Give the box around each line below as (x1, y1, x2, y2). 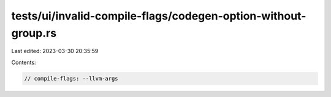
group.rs (11, 26, 57, 40)
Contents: (11, 59, 36, 66)
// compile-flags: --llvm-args (24, 75, 119, 82)
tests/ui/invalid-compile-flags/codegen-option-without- (11, 9, 306, 23)
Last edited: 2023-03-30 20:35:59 (11, 48, 99, 55)
